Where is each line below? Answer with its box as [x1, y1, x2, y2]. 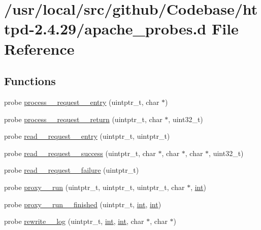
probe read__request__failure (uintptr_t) [4, 165, 139, 175]
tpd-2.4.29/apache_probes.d [4, 18, 207, 39]
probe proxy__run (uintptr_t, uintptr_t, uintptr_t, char [4, 181, 185, 192]
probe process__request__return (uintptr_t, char [4, 113, 162, 124]
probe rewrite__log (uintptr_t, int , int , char [4, 216, 144, 226]
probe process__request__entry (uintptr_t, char [4, 96, 159, 107]
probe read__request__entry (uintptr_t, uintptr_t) [4, 131, 170, 141]
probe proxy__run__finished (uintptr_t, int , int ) [4, 199, 161, 209]
